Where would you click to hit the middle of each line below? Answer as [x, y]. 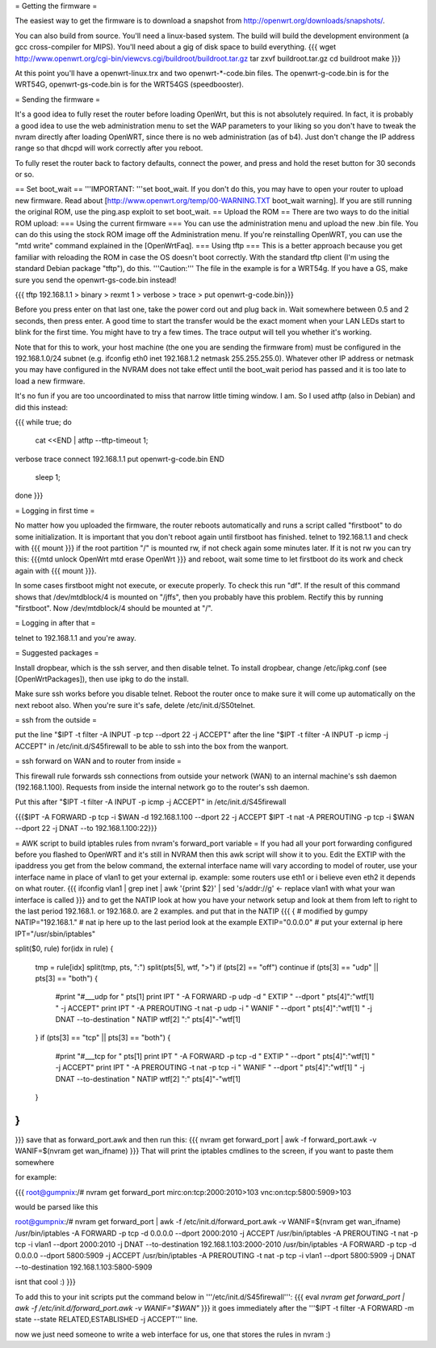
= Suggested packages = [57, 653]
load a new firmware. [50, 381]
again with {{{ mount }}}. [56, 570]
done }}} [29, 496]
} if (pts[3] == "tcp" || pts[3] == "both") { [103, 1038]
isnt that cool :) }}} [45, 1282]
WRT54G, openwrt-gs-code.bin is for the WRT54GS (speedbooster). [129, 84]
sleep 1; [48, 477]
